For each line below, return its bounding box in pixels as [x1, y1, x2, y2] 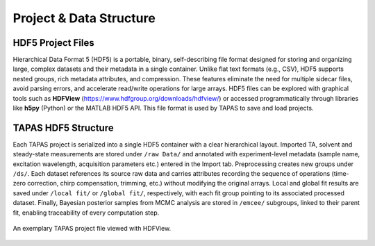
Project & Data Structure [12, 10, 156, 26]
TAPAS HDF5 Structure [12, 122, 114, 133]
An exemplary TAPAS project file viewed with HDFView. [12, 224, 172, 233]
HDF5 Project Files [12, 37, 94, 49]
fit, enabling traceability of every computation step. [12, 208, 160, 217]
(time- [331, 170, 350, 178]
